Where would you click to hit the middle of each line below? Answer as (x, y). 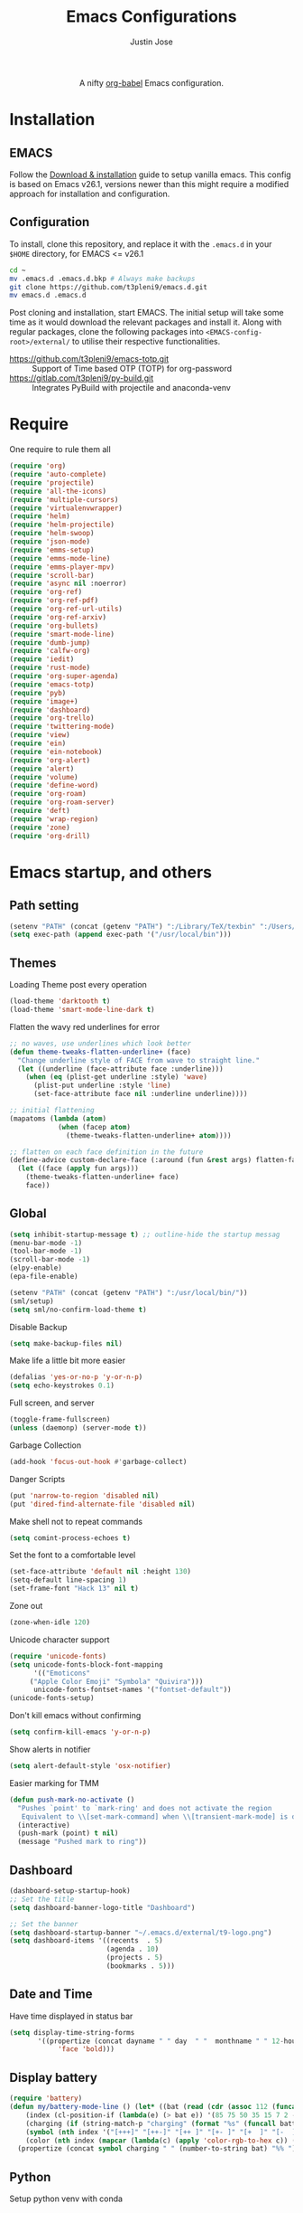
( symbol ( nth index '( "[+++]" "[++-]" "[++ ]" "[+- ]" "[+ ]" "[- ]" (163, 2132)
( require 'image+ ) (44, 701)
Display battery (53, 2077)
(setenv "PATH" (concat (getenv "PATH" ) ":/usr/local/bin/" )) (129, 1292)
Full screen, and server (52, 1403)
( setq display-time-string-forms (72, 2032)
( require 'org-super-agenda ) (64, 676)
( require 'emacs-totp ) (52, 685)
